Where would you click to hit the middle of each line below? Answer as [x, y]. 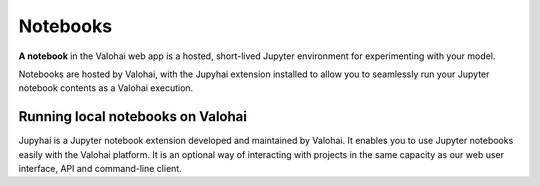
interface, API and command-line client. [100, 169]
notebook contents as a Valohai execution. [106, 88]
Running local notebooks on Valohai [132, 116]
